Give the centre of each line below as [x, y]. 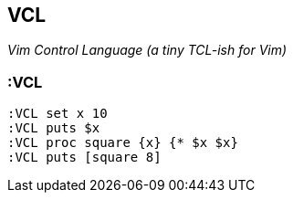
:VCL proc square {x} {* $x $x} [123, 143]
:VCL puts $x [54, 128]
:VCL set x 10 [58, 114]
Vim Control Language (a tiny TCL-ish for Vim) [147, 50]
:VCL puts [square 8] [84, 158]
